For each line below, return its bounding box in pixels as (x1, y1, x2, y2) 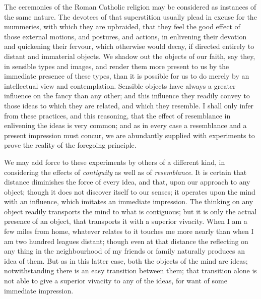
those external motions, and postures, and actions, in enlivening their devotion (4, 31, 247, 41)
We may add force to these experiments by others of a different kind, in (4, 156, 225, 167)
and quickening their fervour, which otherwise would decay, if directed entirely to (4, 41, 254, 51)
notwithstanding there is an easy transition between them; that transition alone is (4, 265, 257, 276)
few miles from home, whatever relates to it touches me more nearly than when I (4, 226, 254, 236)
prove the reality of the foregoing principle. (4, 140, 137, 150)
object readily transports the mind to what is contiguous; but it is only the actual (4, 206, 257, 216)
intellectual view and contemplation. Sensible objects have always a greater (4, 80, 236, 91)
